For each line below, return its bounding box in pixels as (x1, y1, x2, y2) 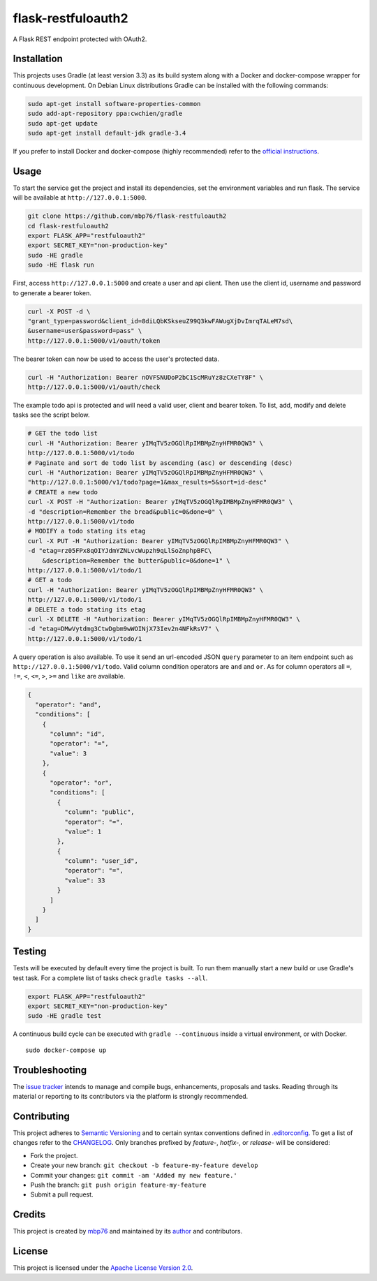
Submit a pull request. (30, 1190, 94, 1199)
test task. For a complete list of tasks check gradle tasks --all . (13, 974, 208, 982)
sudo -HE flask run (27, 261, 94, 269)
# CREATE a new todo (27, 488, 98, 496)
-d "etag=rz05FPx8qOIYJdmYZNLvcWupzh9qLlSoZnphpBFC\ (27, 547, 212, 555)
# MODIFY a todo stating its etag (27, 527, 146, 535)
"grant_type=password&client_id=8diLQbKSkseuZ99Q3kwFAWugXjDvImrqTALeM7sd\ (27, 317, 293, 325)
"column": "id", (50, 730, 105, 738)
